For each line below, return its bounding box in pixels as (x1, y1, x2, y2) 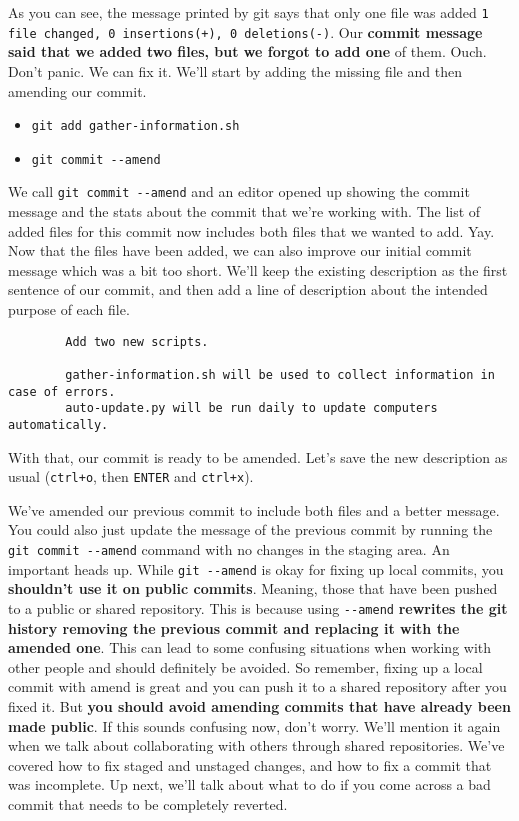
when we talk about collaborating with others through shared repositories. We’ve (8, 735, 505, 756)
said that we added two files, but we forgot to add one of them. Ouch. (8, 41, 487, 62)
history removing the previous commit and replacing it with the (8, 617, 460, 638)
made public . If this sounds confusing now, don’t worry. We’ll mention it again (8, 715, 501, 736)
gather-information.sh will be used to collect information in (65, 367, 495, 382)
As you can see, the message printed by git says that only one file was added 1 (8, 2, 489, 22)
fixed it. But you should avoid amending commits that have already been (8, 695, 511, 716)
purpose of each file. (8, 299, 130, 320)
